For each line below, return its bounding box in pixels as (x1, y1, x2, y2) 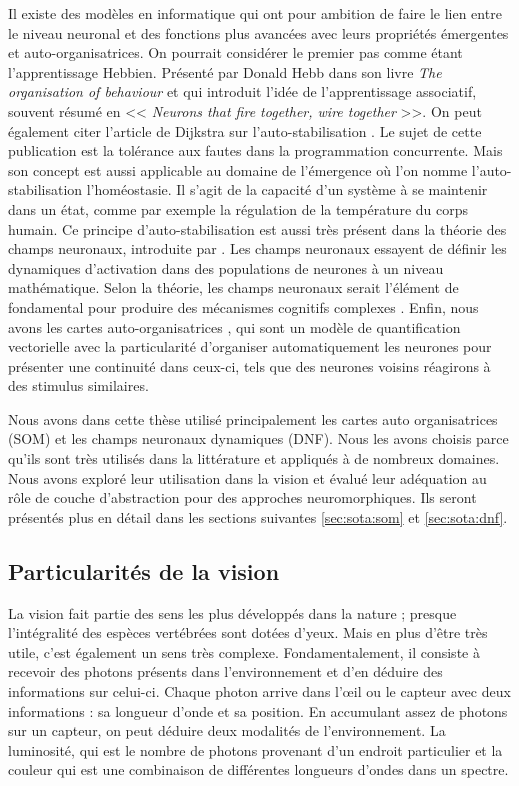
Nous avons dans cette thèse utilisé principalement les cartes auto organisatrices (8, 408, 498, 429)
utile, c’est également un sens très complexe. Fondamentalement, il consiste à (8, 641, 480, 662)
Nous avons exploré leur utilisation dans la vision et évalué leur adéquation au (8, 467, 487, 488)
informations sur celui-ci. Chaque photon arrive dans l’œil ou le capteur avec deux (8, 681, 511, 702)
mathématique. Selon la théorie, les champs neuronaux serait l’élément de (8, 277, 459, 298)
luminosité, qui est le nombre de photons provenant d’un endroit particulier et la (8, 739, 503, 760)
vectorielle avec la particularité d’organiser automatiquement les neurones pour (8, 336, 492, 357)
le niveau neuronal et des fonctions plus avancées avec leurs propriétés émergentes (8, 22, 509, 43)
